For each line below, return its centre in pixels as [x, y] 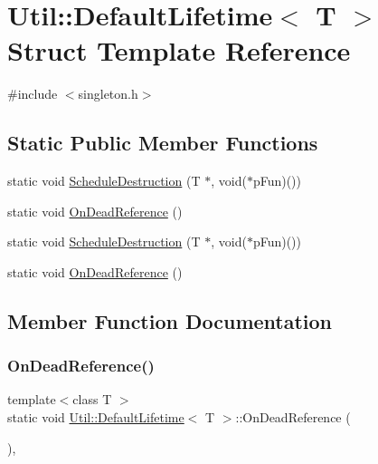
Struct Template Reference [179, 50]
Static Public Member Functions [163, 143]
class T [92, 399]
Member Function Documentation [170, 320]
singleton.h [108, 94]
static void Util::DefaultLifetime [96, 417]
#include [33, 94]
